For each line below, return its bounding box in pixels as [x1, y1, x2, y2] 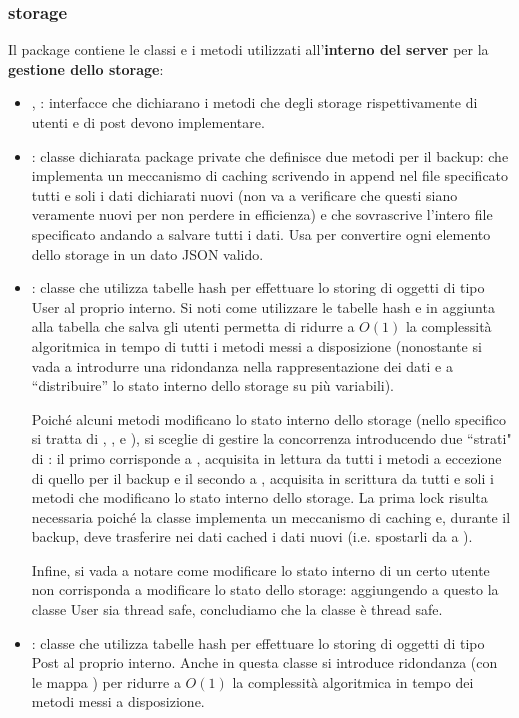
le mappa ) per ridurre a [31, 671, 181, 692]
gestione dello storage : [8, 58, 164, 79]
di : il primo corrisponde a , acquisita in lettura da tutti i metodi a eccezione [31, 447, 502, 468]
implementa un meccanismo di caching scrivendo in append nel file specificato [31, 165, 509, 186]
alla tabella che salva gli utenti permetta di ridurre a [31, 316, 355, 337]
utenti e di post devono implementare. [31, 112, 265, 132]
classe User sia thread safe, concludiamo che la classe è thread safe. [31, 599, 443, 620]
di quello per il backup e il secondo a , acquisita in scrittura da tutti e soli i [31, 467, 494, 488]
